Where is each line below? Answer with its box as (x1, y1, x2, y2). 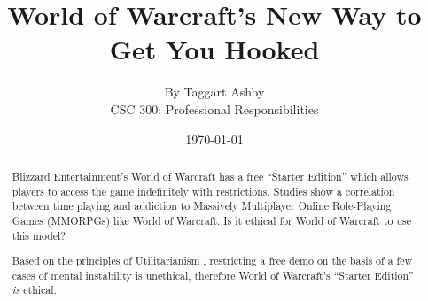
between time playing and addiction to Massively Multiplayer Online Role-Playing (12, 198, 392, 213)
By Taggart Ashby (164, 82, 265, 101)
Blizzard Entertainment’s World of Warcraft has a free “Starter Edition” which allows (12, 168, 409, 183)
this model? (12, 228, 66, 243)
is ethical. (12, 282, 57, 297)
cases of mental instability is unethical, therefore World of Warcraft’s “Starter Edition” (12, 267, 414, 282)
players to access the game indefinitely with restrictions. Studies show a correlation (12, 183, 395, 198)
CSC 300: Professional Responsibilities (110, 99, 319, 118)
